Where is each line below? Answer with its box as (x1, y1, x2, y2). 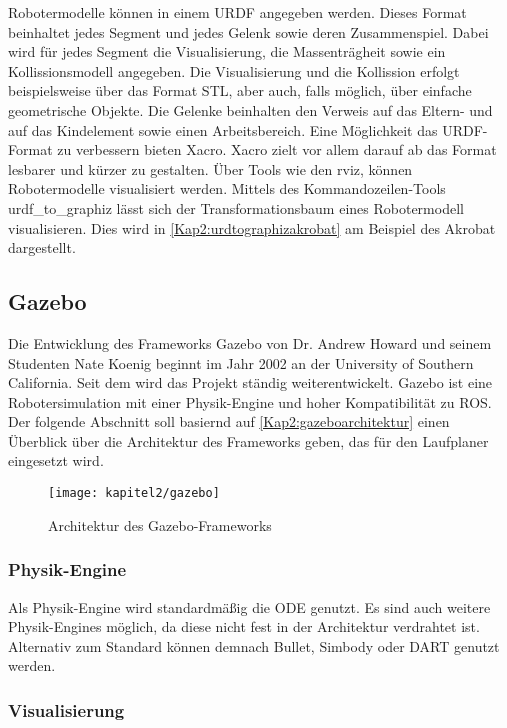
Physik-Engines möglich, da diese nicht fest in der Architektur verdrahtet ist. (8, 616, 480, 637)
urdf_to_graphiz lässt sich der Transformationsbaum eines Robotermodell (8, 197, 464, 218)
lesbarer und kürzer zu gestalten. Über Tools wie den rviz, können (8, 158, 413, 179)
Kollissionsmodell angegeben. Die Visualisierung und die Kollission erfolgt (8, 60, 460, 81)
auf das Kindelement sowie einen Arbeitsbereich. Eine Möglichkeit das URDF (8, 119, 483, 140)
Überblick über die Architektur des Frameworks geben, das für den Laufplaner (8, 430, 489, 451)
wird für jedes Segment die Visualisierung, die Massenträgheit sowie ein (8, 41, 446, 62)
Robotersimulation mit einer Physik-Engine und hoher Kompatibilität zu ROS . (8, 391, 492, 412)
